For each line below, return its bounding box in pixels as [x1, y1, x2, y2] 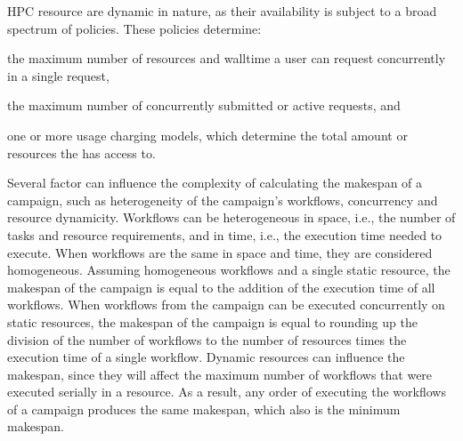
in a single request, [7, 66, 110, 84]
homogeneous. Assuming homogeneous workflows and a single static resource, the [7, 261, 451, 279]
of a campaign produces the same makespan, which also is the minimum [7, 399, 401, 418]
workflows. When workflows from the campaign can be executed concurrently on [7, 295, 445, 314]
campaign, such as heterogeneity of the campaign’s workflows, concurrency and [7, 190, 438, 209]
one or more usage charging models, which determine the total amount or [7, 125, 408, 144]
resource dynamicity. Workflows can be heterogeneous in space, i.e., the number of [7, 208, 456, 227]
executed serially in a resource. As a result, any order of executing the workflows [7, 382, 446, 401]
